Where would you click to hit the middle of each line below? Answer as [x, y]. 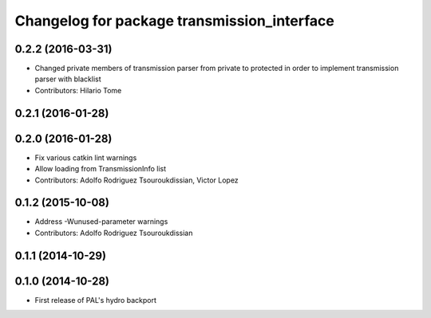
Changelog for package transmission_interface [174, 21]
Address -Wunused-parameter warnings [101, 222]
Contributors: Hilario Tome [78, 90]
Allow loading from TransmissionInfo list [101, 169]
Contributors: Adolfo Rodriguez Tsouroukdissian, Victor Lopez [136, 180]
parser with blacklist [68, 79]
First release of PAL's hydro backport [96, 300]
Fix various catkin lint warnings [86, 157]
